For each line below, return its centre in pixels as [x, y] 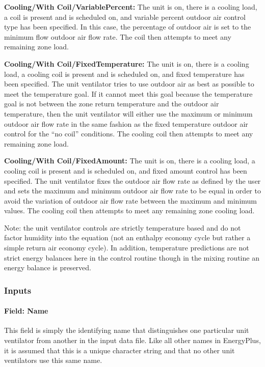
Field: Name [26, 311]
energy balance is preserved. [48, 267]
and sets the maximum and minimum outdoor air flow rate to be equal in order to [132, 191]
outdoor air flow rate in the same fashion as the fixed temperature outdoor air [126, 123]
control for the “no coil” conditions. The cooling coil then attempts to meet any [129, 134]
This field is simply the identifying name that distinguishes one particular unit [127, 330]
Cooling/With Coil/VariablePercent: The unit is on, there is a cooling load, [131, 7]
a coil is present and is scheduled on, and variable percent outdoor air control [125, 17]
